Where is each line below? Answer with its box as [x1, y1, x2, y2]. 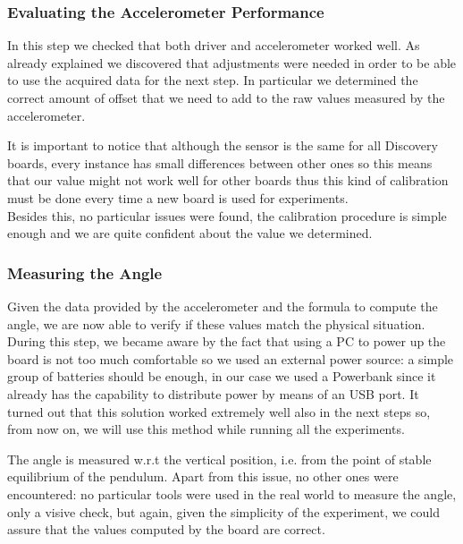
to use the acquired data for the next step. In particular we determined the [7, 71, 418, 89]
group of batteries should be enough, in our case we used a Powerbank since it [7, 367, 436, 386]
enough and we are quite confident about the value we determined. [7, 224, 373, 242]
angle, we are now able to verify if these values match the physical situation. [7, 314, 425, 333]
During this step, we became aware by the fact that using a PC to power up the [7, 332, 446, 351]
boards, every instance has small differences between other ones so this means [7, 153, 433, 172]
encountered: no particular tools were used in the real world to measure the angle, [7, 484, 457, 503]
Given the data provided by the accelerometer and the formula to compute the [7, 296, 438, 315]
